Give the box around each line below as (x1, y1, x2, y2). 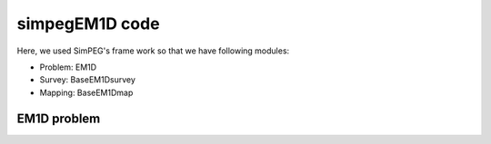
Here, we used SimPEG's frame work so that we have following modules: (16, 45, 290, 56)
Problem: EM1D (39, 62, 97, 72)
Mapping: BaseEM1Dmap (39, 87, 134, 98)
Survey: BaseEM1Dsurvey (39, 74, 136, 85)
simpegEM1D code (16, 14, 160, 34)
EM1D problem (16, 110, 101, 126)
